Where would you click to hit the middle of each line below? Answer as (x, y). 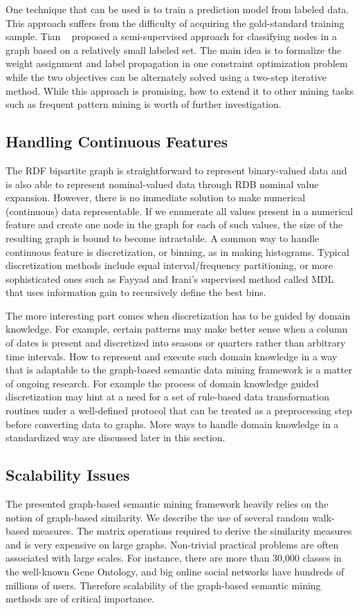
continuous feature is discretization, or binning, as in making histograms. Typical (177, 251)
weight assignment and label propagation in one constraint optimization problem (177, 63)
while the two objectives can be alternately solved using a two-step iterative (166, 76)
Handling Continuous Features (117, 141)
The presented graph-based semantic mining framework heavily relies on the (167, 504)
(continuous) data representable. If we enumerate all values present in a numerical (179, 211)
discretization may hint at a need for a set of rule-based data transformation (167, 397)
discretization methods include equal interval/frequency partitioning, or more (169, 265)
